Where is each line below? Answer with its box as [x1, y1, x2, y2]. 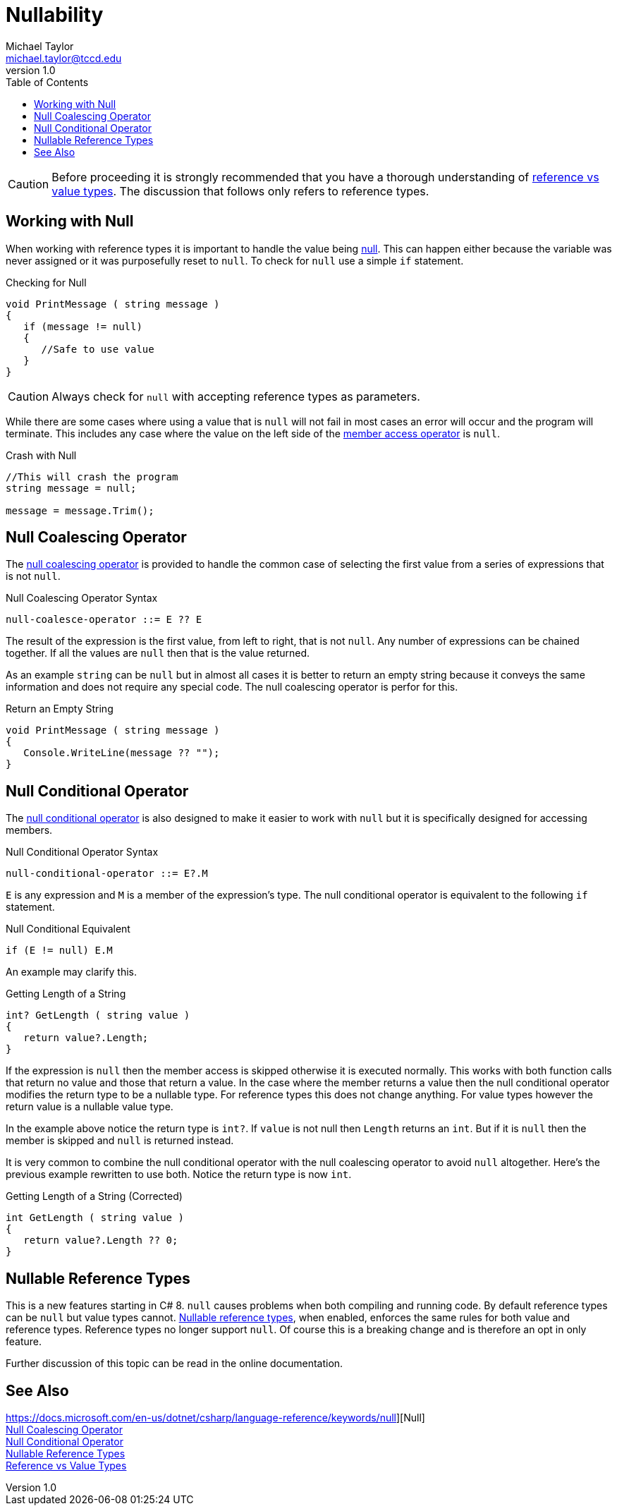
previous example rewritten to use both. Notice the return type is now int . [6, 1168, 352, 1181]
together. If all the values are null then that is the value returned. [6, 647, 310, 660]
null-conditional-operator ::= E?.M [6, 868, 208, 880]
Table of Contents [6, 75, 89, 88]
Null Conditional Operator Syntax [6, 846, 159, 858]
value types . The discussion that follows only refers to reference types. [51, 183, 429, 198]
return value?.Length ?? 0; [23, 1234, 178, 1246]
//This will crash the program [6, 471, 178, 483]
